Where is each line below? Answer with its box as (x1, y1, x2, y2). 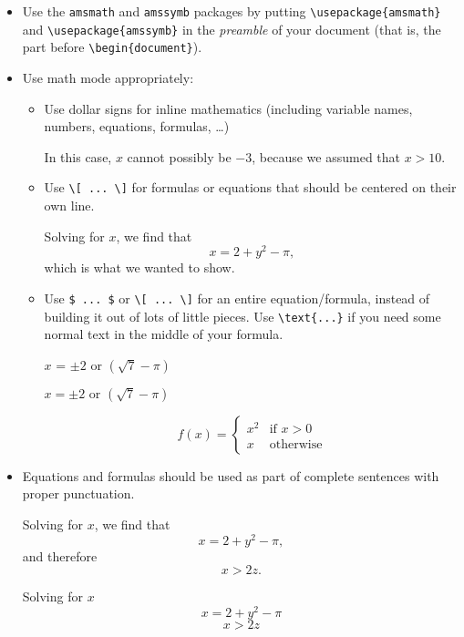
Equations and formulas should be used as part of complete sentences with (22, 466, 439, 485)
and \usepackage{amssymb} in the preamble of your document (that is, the (22, 19, 441, 38)
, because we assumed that (252, 147, 401, 166)
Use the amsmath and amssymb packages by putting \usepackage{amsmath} (22, 2, 441, 20)
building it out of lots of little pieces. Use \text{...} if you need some (44, 306, 441, 325)
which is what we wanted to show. (44, 258, 235, 277)
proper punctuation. (22, 484, 135, 503)
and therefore (22, 546, 98, 565)
